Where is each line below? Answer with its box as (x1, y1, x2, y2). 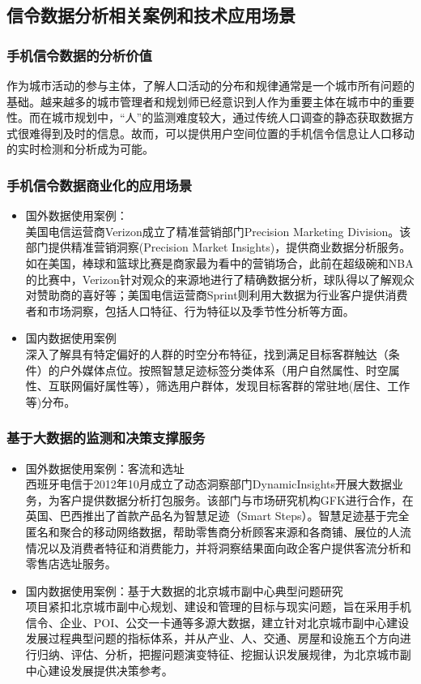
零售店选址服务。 (25, 555, 117, 572)
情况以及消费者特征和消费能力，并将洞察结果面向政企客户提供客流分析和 (25, 539, 411, 556)
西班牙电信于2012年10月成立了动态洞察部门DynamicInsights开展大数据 (25, 475, 393, 493)
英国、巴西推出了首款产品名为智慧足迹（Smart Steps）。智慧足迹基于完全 (25, 507, 410, 524)
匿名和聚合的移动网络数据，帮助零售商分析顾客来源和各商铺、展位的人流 (25, 523, 411, 540)
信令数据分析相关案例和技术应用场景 (6, 2, 296, 28)
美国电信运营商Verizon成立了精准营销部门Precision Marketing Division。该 (25, 222, 411, 239)
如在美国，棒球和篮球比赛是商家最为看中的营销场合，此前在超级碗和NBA (25, 254, 414, 271)
